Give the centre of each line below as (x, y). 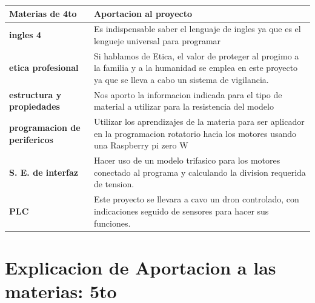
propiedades (35, 106)
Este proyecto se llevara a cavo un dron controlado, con (196, 199)
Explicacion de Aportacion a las (141, 267)
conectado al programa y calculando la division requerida (200, 172)
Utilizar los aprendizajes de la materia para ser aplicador (199, 122)
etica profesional (44, 68)
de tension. (114, 184)
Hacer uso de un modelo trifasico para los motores (187, 160)
